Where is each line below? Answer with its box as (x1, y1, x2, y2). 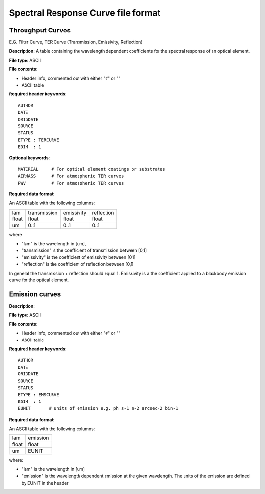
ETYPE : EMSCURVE (18, 392, 59, 398)
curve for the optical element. (9, 277, 69, 283)
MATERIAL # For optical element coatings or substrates (18, 166, 165, 172)
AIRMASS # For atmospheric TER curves (18, 173, 124, 179)
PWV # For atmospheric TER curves (18, 180, 124, 185)
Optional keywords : (9, 155, 50, 161)
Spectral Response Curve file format (9, 7, 161, 18)
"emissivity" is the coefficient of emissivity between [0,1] (21, 254, 136, 260)
